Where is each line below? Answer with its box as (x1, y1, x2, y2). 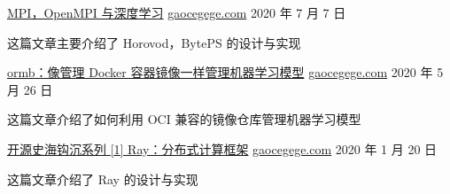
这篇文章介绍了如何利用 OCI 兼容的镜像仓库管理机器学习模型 (7, 110, 361, 128)
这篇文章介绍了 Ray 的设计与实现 (7, 169, 198, 188)
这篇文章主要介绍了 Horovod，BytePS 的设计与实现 (7, 33, 301, 51)
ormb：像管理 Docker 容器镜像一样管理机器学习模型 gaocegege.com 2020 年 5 (7, 63, 444, 81)
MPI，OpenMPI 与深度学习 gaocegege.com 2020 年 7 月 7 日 (7, 4, 346, 21)
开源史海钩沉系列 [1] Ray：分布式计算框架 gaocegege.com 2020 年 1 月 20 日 (7, 139, 438, 158)
